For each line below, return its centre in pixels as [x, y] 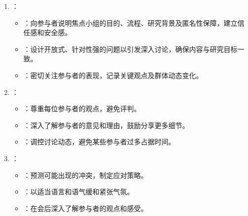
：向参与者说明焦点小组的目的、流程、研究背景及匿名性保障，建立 [130, 22]
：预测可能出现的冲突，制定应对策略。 [86, 175]
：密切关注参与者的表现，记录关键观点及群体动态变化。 [113, 75]
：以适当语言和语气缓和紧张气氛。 [79, 192]
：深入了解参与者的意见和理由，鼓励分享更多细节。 [106, 125]
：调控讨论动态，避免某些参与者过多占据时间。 [99, 142]
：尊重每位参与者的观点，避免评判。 [82, 108]
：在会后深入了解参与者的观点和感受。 [86, 208]
